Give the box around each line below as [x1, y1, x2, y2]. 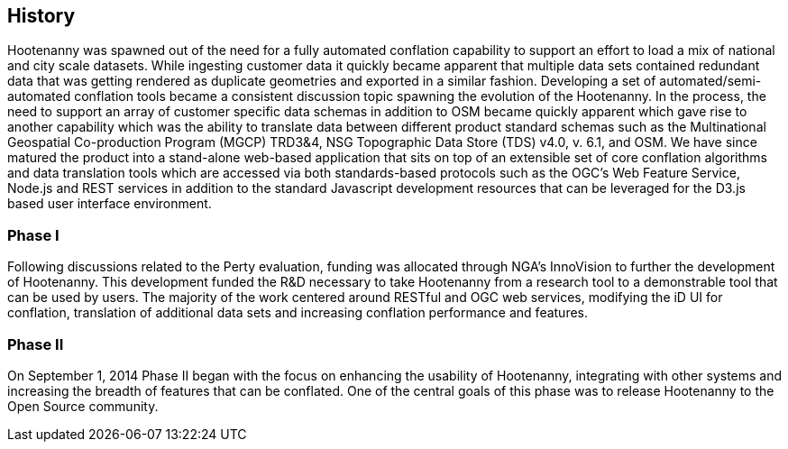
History [7, 5, 76, 27]
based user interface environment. [7, 196, 212, 212]
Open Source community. [7, 398, 159, 414]
